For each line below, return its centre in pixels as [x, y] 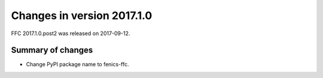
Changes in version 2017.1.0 [82, 15]
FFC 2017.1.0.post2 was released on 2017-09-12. [71, 33]
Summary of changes [52, 50]
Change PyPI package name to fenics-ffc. [77, 64]
